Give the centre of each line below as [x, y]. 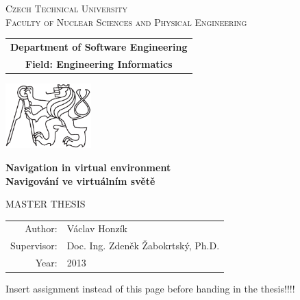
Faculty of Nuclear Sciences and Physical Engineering [126, 22]
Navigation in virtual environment [88, 167]
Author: [41, 228]
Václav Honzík [97, 228]
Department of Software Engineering [99, 46]
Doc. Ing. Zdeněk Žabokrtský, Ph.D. [143, 246]
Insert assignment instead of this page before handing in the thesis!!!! [150, 289]
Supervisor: [34, 246]
